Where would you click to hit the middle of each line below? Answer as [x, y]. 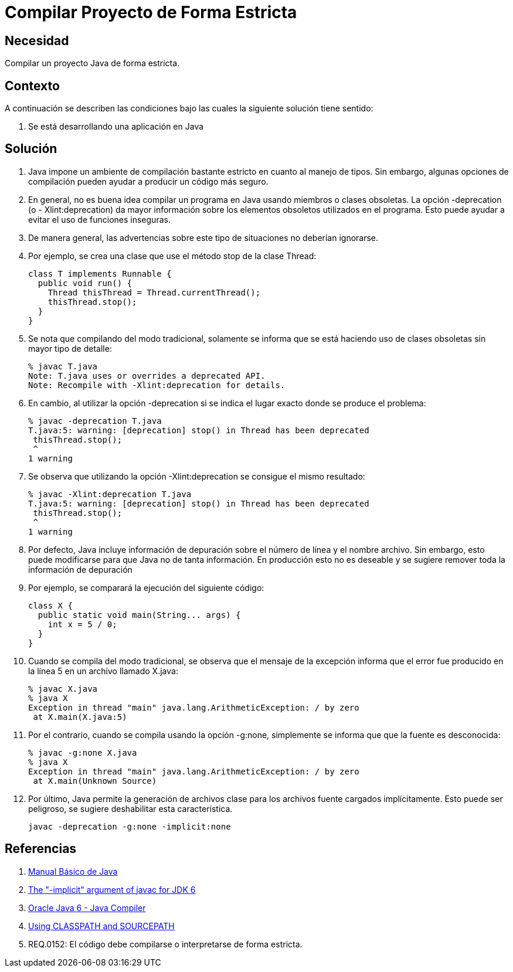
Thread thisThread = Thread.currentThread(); [154, 292]
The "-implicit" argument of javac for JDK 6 [112, 889]
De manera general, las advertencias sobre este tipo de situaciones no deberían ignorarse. [203, 237]
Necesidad [37, 40]
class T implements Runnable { [100, 273]
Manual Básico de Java [73, 871]
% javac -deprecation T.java [95, 421]
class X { [50, 605]
